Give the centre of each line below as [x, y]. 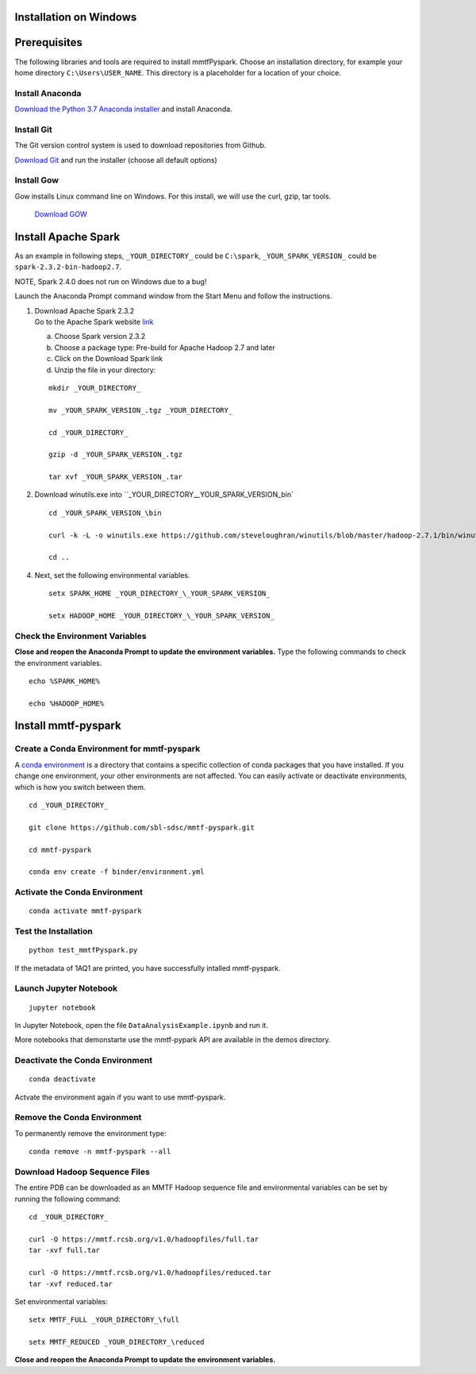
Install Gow [37, 180]
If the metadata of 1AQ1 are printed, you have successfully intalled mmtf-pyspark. [148, 968]
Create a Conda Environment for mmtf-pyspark [107, 749]
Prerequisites [48, 42]
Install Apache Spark [67, 237]
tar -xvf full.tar [65, 1251]
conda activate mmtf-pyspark [85, 911]
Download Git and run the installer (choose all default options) [116, 160]
